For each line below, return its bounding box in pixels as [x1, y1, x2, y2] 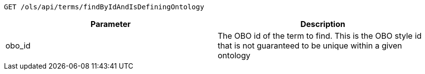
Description [300, 19, 345, 29]
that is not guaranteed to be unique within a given [218, 41, 402, 50]
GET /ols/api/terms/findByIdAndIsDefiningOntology [4, 3, 204, 11]
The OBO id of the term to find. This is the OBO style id [218, 31, 422, 41]
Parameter [91, 19, 131, 29]
